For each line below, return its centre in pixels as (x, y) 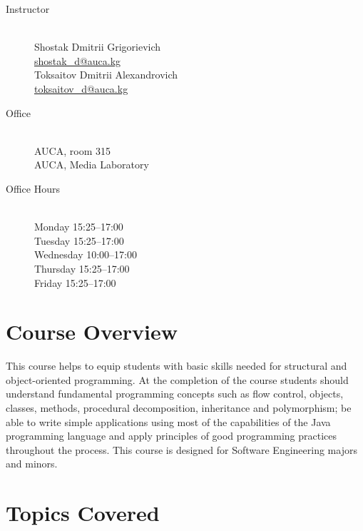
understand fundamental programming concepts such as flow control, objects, (175, 394)
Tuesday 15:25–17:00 (79, 240)
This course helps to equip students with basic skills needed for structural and (177, 366)
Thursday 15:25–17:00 (82, 268)
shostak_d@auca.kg (78, 60)
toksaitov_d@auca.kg (81, 88)
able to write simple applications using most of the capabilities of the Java (168, 421)
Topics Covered (83, 513)
